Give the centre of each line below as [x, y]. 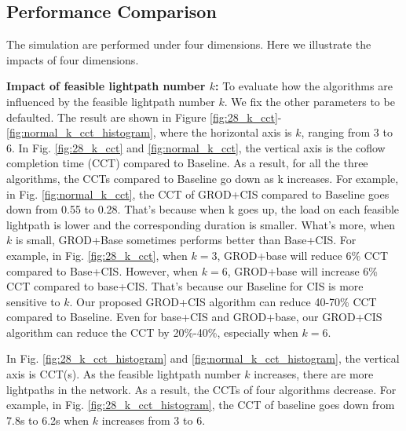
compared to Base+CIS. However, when [102, 270]
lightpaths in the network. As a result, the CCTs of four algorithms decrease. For [201, 389]
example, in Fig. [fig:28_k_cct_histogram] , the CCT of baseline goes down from [201, 405]
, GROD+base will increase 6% [302, 270]
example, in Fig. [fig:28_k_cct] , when [97, 255]
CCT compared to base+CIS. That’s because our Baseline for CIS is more [185, 286]
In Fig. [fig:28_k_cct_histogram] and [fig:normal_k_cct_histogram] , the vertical [203, 358]
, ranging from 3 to [347, 132]
